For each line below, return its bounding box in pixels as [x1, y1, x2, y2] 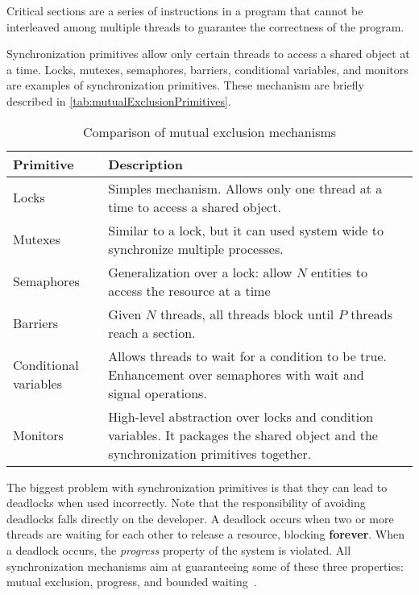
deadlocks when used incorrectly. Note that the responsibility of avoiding [6, 494, 366, 511]
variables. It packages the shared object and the [108, 425, 378, 444]
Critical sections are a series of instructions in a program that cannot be [6, 2, 363, 19]
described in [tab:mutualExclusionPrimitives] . [6, 92, 231, 109]
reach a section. [108, 322, 196, 342]
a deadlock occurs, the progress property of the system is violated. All [6, 541, 351, 558]
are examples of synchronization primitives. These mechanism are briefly [6, 77, 364, 94]
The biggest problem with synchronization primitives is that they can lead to [6, 478, 388, 495]
